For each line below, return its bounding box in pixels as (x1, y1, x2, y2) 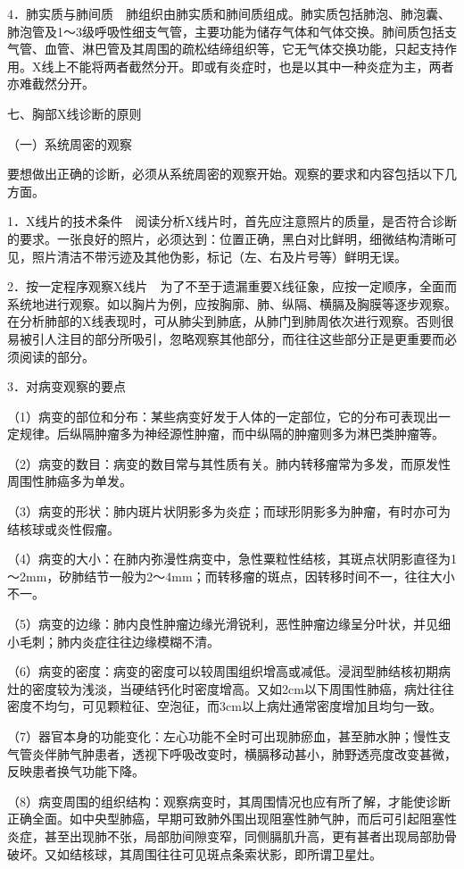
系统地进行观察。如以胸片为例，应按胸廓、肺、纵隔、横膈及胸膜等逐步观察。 (7, 294, 457, 313)
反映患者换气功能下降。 (7, 762, 145, 781)
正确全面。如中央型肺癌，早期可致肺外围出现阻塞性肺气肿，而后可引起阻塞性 (7, 809, 457, 828)
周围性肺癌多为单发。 (7, 472, 132, 490)
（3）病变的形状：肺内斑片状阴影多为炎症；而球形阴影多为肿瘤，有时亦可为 (7, 502, 451, 521)
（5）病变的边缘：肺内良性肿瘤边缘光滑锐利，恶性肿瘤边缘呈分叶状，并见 (7, 614, 438, 633)
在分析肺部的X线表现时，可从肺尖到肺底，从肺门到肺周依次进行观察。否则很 (7, 312, 454, 330)
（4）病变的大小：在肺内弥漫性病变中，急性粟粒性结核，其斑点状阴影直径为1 (7, 549, 457, 568)
